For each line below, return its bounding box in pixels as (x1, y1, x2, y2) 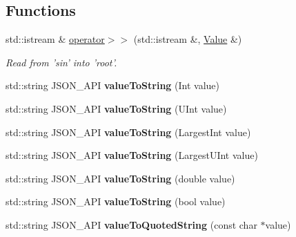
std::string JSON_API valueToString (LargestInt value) (6, 124, 251, 139)
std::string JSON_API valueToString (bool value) (6, 194, 226, 209)
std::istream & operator (6, 32, 105, 46)
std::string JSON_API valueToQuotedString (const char (6, 217, 257, 231)
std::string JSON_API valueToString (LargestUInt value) (6, 148, 258, 162)
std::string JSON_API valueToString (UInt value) (6, 101, 227, 115)
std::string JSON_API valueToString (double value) (6, 171, 235, 185)
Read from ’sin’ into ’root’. (6, 55, 117, 69)
